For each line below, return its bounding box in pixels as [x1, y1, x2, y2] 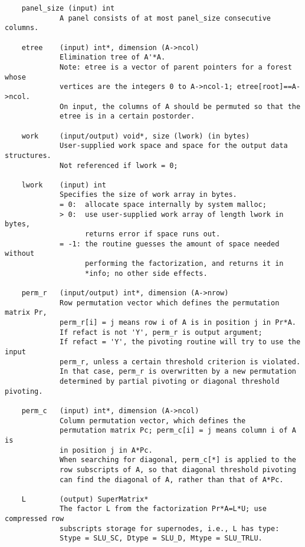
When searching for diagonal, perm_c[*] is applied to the [60, 456, 296, 464]
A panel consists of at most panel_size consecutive [60, 14, 271, 22]
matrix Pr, [5, 308, 47, 317]
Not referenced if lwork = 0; [60, 161, 178, 170]
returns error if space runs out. [85, 230, 221, 239]
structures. [5, 151, 51, 160]
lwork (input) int [21, 180, 106, 189]
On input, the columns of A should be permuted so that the [60, 102, 301, 111]
